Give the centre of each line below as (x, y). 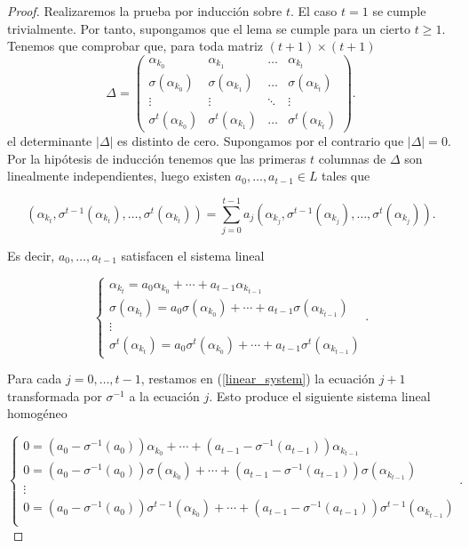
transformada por (55, 395)
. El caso (314, 11)
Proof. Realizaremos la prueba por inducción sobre (145, 11)
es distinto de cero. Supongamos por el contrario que (261, 141)
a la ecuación (164, 395)
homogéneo (37, 413)
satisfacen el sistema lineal (193, 255)
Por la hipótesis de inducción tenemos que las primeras (157, 158)
